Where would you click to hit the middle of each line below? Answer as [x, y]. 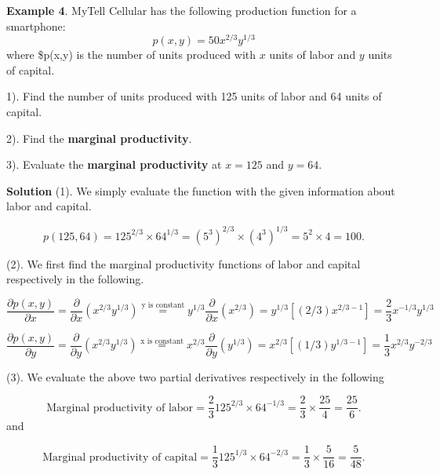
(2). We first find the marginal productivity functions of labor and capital [184, 263]
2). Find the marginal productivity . [99, 138]
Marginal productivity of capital [120, 457]
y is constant [163, 305]
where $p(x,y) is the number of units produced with [131, 55]
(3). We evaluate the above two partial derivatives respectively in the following [195, 376]
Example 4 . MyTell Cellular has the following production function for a [182, 10]
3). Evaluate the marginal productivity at [114, 164]
